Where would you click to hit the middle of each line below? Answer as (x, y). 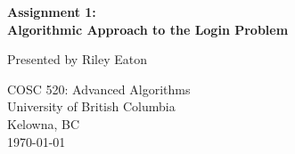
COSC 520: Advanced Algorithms (99, 89)
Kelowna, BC (44, 123)
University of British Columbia (91, 106)
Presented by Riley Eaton (78, 59)
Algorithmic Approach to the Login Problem (148, 29)
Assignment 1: (52, 12)
